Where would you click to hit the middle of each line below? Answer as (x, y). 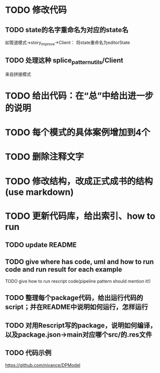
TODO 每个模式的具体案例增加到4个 (78, 133)
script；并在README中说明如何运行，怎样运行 (77, 307)
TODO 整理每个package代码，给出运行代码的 (74, 298)
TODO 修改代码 (36, 10)
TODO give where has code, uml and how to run (80, 262)
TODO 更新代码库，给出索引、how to (80, 216)
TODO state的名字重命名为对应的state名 (67, 30)
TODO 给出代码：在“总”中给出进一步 (79, 96)
